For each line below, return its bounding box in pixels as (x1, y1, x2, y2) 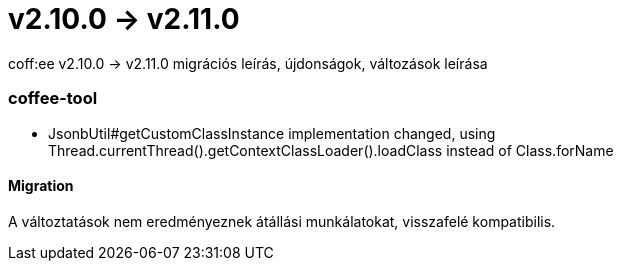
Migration (8, 177, 74, 195)
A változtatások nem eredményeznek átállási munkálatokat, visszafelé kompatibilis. (8, 212, 556, 230)
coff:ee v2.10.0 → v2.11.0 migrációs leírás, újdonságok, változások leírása (8, 54, 488, 72)
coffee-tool (8, 88, 98, 109)
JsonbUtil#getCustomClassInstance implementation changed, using (48, 124, 496, 142)
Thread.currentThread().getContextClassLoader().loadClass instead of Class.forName (48, 141, 614, 159)
